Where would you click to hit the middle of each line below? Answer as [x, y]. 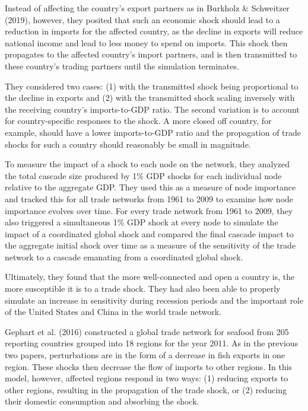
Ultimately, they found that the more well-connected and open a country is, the [150, 277]
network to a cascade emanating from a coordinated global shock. [124, 257]
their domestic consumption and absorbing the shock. [102, 401]
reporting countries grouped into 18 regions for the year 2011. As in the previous [152, 343]
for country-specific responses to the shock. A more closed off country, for [138, 121]
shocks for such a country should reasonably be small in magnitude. [128, 144]
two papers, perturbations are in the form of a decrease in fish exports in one [145, 355]
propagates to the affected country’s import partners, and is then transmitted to [151, 54]
